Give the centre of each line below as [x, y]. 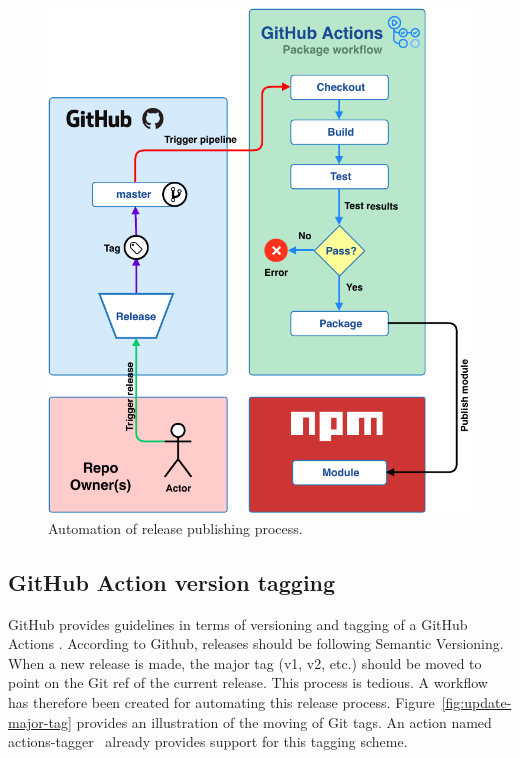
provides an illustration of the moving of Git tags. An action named [284, 721]
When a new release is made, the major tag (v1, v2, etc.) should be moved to [245, 662]
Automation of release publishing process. [175, 527]
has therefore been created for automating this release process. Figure [221, 701]
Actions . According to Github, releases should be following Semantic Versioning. [256, 643]
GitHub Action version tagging [172, 581]
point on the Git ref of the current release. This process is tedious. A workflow [248, 682]
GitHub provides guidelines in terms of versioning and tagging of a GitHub [238, 623]
